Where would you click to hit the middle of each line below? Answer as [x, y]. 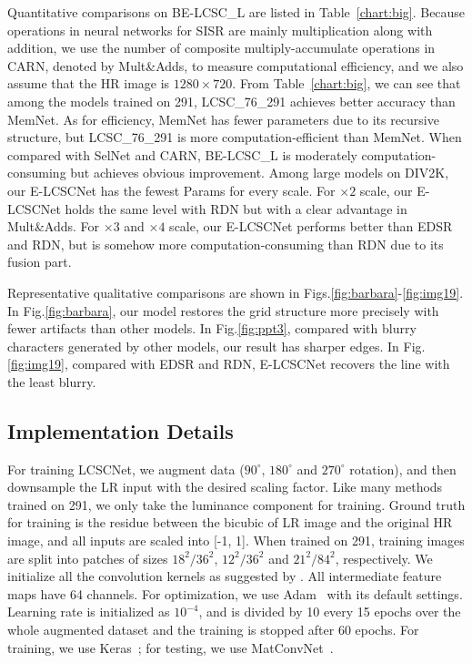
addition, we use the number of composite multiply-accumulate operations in [221, 48]
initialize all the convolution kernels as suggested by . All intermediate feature [225, 576]
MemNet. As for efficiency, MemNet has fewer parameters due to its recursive [223, 119]
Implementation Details [121, 430]
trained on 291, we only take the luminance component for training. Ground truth [236, 504]
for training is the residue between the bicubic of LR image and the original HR [230, 522]
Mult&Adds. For [54, 226]
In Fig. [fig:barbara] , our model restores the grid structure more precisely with [223, 310]
